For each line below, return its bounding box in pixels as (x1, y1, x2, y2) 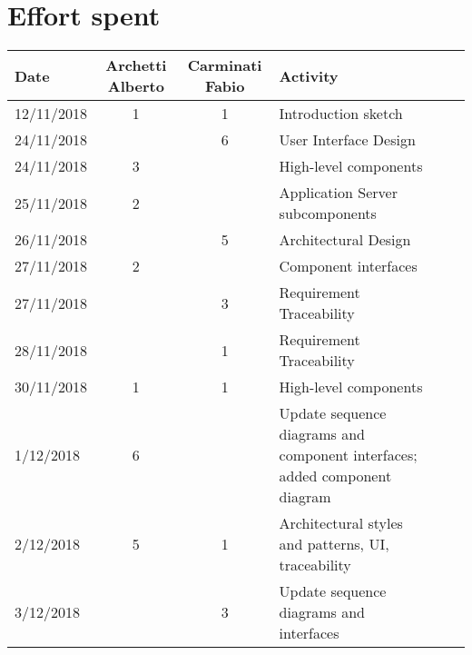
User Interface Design (279, 129, 416, 151)
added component (279, 465, 392, 487)
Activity (279, 65, 339, 86)
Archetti (105, 55, 167, 76)
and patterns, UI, (279, 533, 389, 555)
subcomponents (279, 203, 377, 224)
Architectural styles (279, 512, 403, 534)
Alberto (107, 75, 164, 97)
